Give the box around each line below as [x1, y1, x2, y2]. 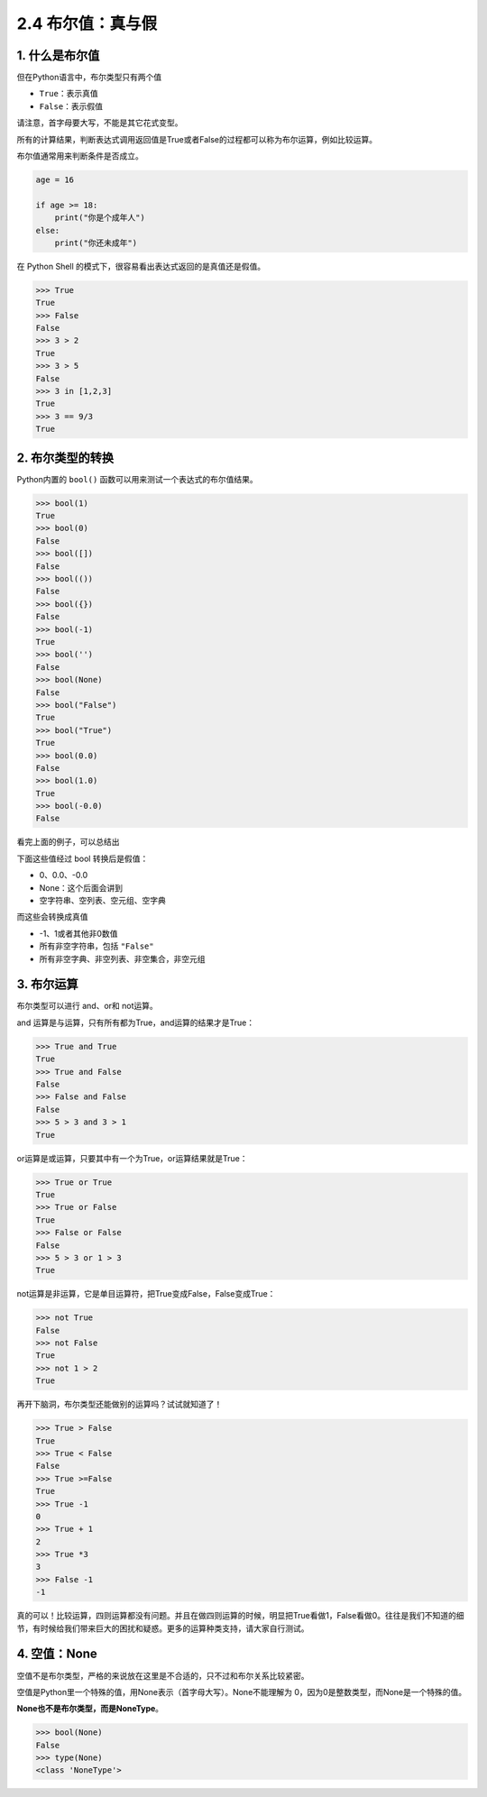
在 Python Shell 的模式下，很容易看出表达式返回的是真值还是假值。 [16, 261, 266, 271]
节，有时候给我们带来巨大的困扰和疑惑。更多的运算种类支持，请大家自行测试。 [16, 1623, 309, 1634]
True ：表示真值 [39, 88, 98, 99]
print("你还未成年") [54, 237, 138, 248]
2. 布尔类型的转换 [16, 450, 115, 465]
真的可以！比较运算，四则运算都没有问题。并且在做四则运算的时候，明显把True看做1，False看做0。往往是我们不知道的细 [16, 1610, 464, 1621]
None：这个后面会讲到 [39, 882, 124, 893]
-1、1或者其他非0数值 [39, 928, 118, 939]
